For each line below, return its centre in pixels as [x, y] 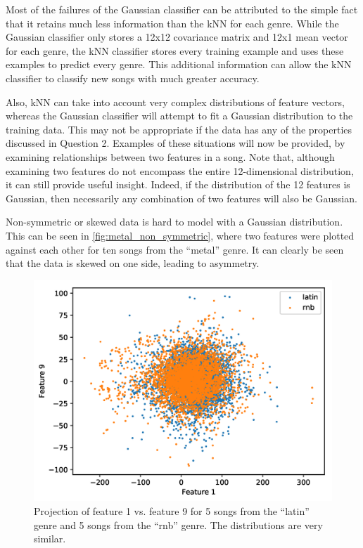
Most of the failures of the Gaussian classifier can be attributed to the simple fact [182, 9]
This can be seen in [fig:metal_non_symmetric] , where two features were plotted [180, 235]
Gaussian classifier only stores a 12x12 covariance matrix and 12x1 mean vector [177, 37]
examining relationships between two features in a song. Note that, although [170, 156]
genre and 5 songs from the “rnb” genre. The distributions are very [178, 524]
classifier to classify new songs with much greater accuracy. [133, 78]
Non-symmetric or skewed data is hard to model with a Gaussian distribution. [174, 222]
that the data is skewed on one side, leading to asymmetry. [133, 263]
